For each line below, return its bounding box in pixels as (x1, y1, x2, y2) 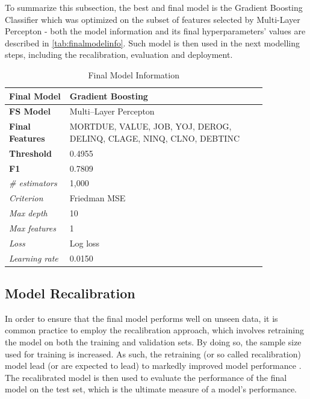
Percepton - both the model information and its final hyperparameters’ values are (5, 25, 306, 37)
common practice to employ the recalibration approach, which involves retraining (5, 324, 304, 336)
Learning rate (9, 251, 58, 264)
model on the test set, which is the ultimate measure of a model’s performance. (5, 383, 297, 395)
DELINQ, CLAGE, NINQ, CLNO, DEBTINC (69, 131, 240, 144)
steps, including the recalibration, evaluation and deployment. (5, 48, 233, 61)
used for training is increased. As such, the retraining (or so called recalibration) (5, 347, 301, 360)
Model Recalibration (5, 284, 135, 303)
